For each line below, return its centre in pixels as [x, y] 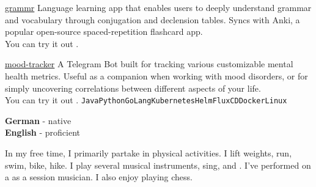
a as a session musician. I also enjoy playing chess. [99, 177]
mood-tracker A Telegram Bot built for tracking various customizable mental [149, 64]
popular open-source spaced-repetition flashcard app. [104, 31]
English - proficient [43, 132]
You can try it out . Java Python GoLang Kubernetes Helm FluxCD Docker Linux [146, 100]
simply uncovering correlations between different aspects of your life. [133, 88]
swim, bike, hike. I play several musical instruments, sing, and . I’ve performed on [158, 165]
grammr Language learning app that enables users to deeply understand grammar [158, 7]
